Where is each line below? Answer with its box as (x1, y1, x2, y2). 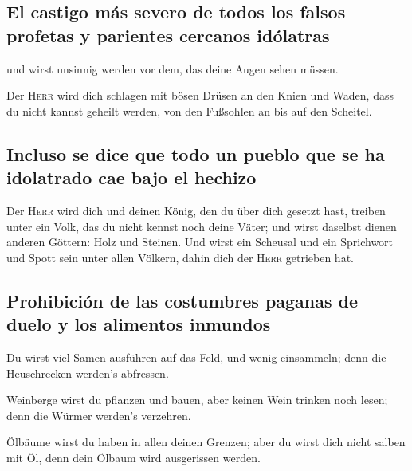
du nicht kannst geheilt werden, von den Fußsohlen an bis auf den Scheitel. (6, 102, 372, 119)
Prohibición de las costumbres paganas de (6, 288, 359, 312)
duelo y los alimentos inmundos (6, 312, 271, 336)
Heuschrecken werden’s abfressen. (6, 364, 169, 381)
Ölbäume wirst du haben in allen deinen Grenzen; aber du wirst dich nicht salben (6, 434, 406, 450)
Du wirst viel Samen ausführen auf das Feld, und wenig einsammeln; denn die (6, 348, 386, 365)
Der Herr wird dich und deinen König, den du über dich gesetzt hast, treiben (6, 202, 386, 218)
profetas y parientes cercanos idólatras (6, 22, 330, 47)
